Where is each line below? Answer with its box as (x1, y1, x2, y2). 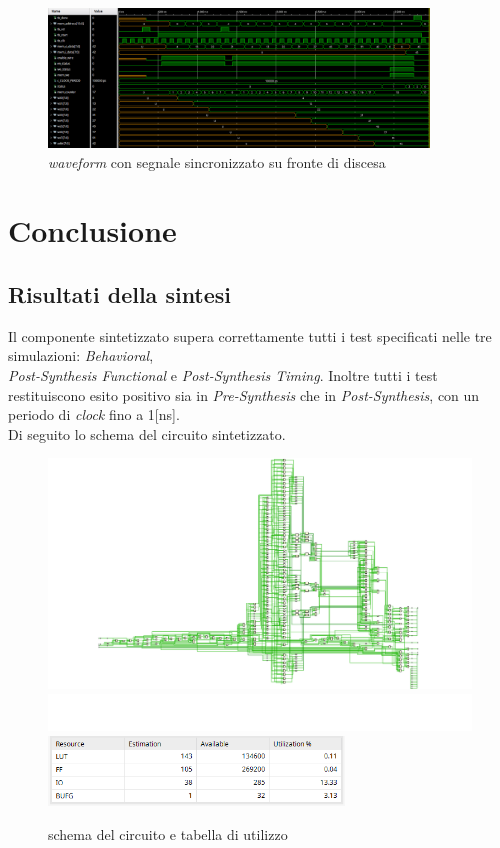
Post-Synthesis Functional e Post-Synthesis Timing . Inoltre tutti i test (8, 365, 438, 386)
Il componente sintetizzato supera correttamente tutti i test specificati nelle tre (8, 325, 492, 346)
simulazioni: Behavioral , (8, 345, 154, 366)
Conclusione (8, 210, 177, 251)
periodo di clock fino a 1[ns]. (8, 404, 180, 425)
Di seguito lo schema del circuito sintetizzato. (8, 423, 286, 444)
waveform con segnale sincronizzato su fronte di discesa (48, 151, 386, 172)
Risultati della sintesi (8, 279, 232, 310)
